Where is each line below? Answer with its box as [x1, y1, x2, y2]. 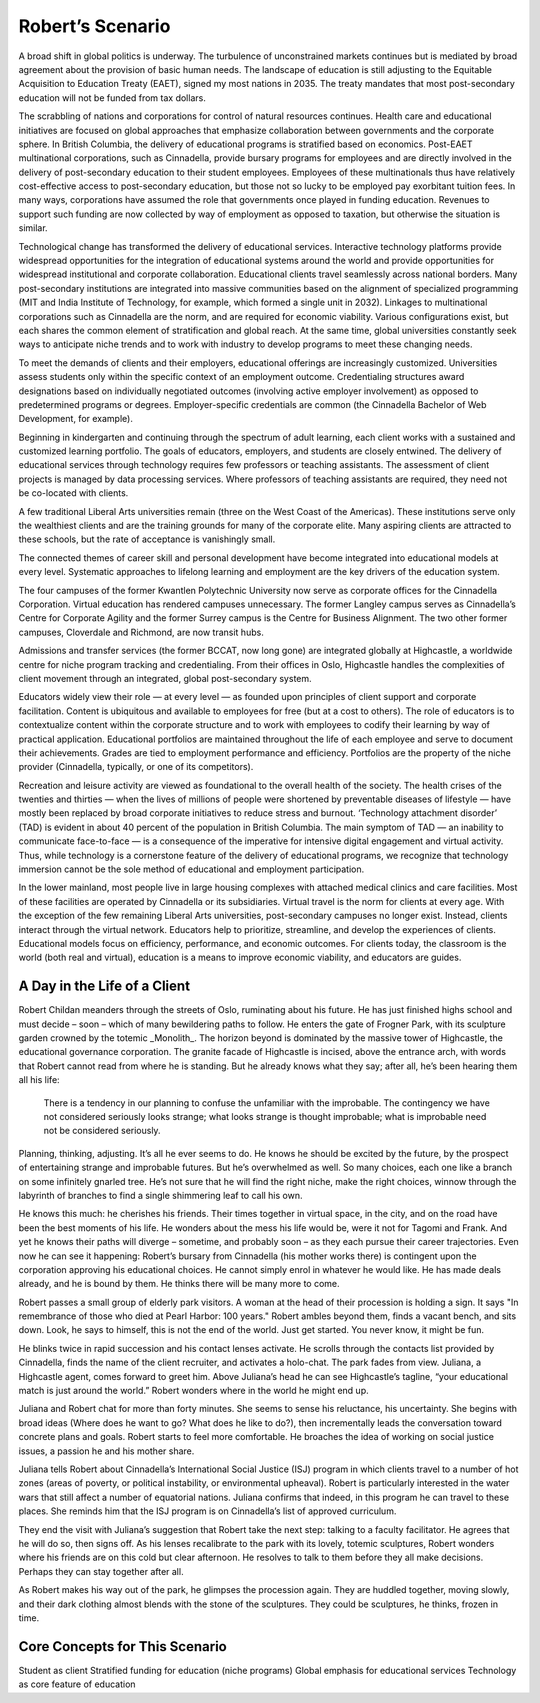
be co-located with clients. [18, 487, 129, 499]
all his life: [18, 1074, 60, 1086]
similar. [18, 222, 49, 234]
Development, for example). [18, 413, 134, 425]
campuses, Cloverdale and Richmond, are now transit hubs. [18, 626, 264, 638]
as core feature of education [18, 1678, 136, 1690]
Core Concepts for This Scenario [18, 1638, 227, 1655]
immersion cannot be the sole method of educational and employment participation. [18, 863, 365, 875]
